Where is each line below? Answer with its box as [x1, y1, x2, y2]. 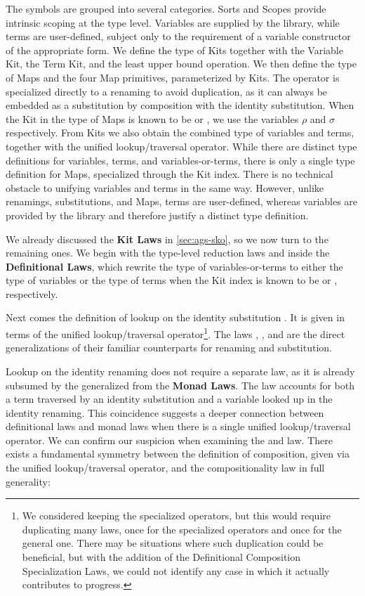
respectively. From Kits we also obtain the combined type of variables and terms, [6, 125, 354, 140]
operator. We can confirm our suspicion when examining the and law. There [6, 432, 333, 447]
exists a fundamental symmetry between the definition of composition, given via [6, 446, 350, 461]
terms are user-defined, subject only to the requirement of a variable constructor [6, 29, 351, 44]
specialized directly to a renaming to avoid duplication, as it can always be [6, 84, 328, 98]
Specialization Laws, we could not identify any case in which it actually [22, 563, 330, 578]
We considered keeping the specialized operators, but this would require [22, 508, 331, 523]
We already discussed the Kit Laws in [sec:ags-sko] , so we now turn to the [6, 231, 328, 246]
